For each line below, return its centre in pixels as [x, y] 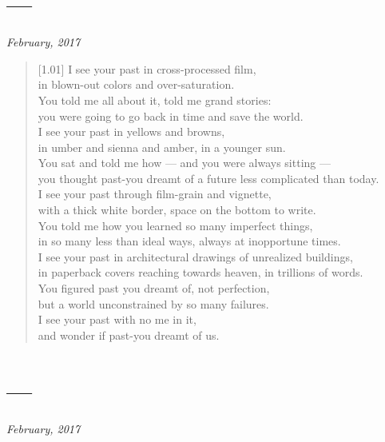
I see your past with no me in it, [117, 319]
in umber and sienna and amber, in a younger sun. [162, 147]
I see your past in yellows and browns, [131, 131]
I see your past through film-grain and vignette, [155, 194]
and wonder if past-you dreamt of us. [129, 334]
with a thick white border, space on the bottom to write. [177, 210]
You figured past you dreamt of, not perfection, [154, 288]
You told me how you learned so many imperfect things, [175, 225]
